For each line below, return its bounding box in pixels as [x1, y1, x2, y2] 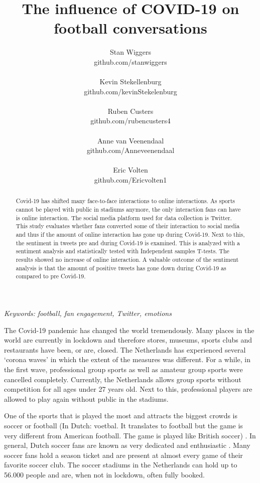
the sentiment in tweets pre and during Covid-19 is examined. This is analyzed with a [16, 238, 240, 247]
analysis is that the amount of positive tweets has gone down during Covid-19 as [16, 263, 226, 272]
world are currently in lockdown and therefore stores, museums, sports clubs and [4, 335, 252, 345]
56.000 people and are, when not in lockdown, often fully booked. [4, 469, 205, 479]
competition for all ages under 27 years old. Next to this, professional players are [4, 384, 252, 394]
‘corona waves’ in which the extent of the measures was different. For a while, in [4, 354, 250, 365]
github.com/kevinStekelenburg [84, 86, 177, 96]
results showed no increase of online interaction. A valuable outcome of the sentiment [16, 255, 239, 264]
